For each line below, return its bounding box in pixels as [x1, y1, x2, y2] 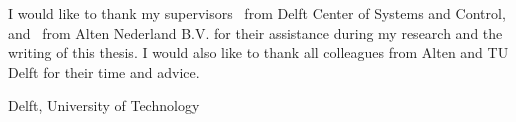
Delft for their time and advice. [8, 61, 200, 82]
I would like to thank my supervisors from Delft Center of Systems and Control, [8, 3, 506, 23]
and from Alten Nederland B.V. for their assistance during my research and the [8, 22, 503, 43]
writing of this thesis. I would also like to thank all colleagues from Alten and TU [8, 42, 509, 63]
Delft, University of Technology [8, 95, 200, 116]
